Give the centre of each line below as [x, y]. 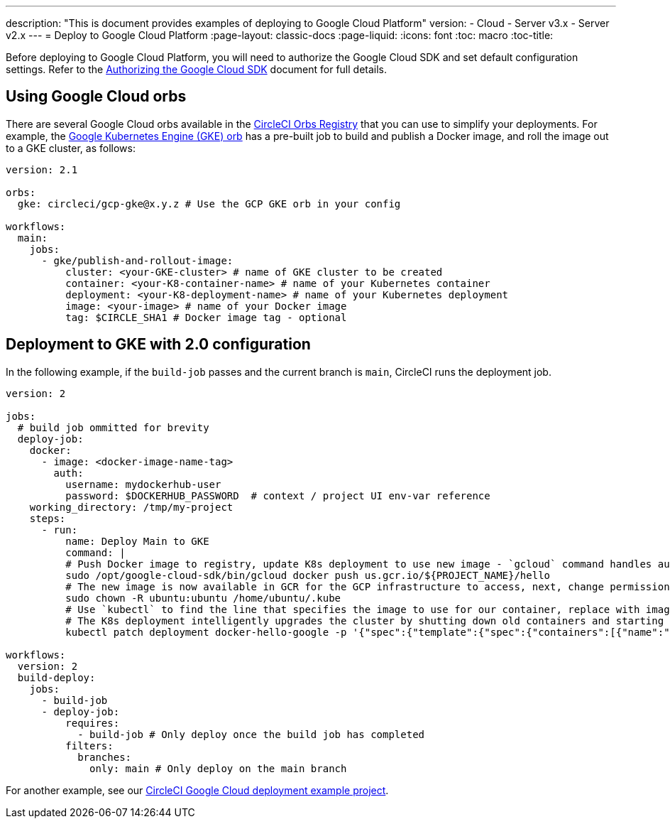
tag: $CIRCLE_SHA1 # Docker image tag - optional [206, 317]
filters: [89, 746]
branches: [105, 757]
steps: [48, 518]
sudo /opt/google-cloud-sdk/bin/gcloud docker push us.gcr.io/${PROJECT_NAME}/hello [308, 575]
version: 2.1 [42, 169]
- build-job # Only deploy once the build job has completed [251, 734]
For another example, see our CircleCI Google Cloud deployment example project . [197, 790]
